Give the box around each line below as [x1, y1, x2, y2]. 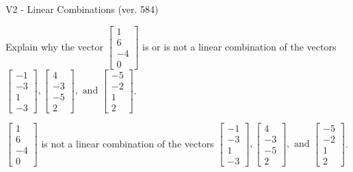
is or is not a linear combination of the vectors [142, 39, 337, 53]
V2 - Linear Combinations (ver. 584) [5, 2, 159, 16]
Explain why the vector [5, 39, 103, 53]
